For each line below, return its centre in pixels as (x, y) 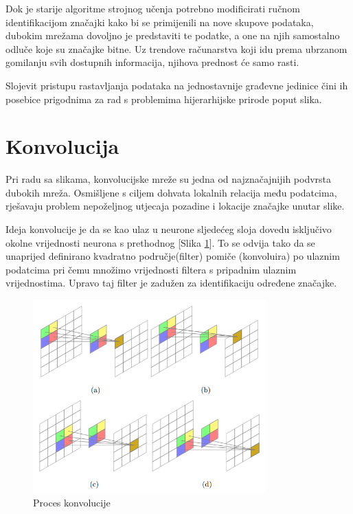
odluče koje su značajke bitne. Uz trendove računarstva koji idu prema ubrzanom (176, 48)
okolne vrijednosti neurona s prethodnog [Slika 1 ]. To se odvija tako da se (160, 242)
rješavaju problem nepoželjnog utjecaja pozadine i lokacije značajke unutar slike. (175, 206)
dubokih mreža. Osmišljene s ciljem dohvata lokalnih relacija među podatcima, (171, 192)
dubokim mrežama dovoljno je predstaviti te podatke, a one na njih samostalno (173, 35)
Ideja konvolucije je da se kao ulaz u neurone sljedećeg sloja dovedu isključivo (169, 229)
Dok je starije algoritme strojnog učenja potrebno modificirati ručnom (153, 8)
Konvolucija (62, 146)
